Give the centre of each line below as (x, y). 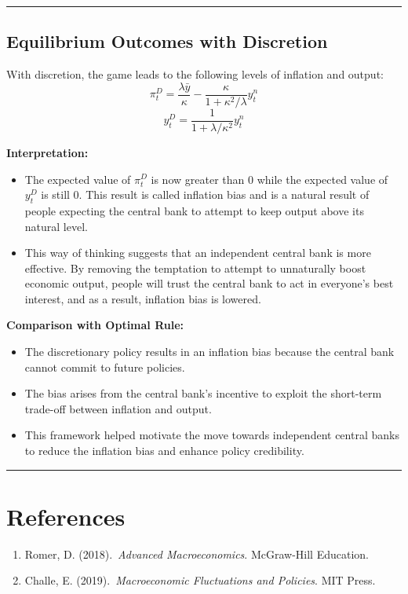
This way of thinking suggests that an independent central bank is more (198, 253)
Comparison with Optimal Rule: (95, 325)
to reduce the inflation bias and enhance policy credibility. (164, 451)
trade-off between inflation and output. (118, 408)
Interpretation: (47, 152)
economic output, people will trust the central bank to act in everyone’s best (209, 283)
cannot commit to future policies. (105, 367)
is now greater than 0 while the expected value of (270, 179)
